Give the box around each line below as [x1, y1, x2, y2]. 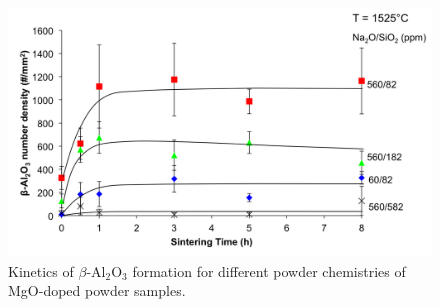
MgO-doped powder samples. [8, 280, 186, 301]
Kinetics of [8, 260, 74, 281]
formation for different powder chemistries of [132, 260, 406, 281]
